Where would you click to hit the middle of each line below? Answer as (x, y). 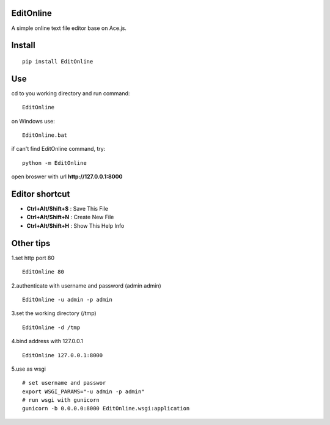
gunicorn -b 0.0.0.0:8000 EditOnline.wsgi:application (106, 409)
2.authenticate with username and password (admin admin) (86, 285)
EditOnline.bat (45, 135)
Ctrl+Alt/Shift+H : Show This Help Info (75, 225)
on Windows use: (33, 121)
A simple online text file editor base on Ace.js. (69, 28)
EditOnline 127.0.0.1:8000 (63, 355)
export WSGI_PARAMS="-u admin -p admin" (83, 391)
